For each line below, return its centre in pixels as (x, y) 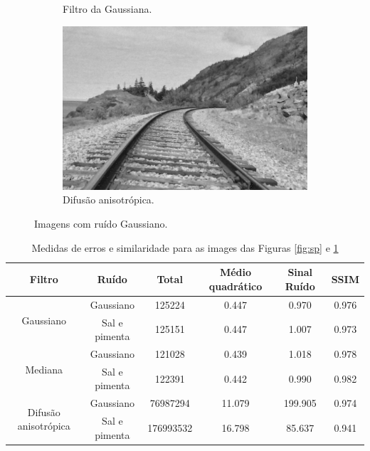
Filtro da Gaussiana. (107, 9)
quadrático (236, 286)
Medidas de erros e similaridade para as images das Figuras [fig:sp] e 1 (185, 247)
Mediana (44, 370)
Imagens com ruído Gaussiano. (101, 224)
